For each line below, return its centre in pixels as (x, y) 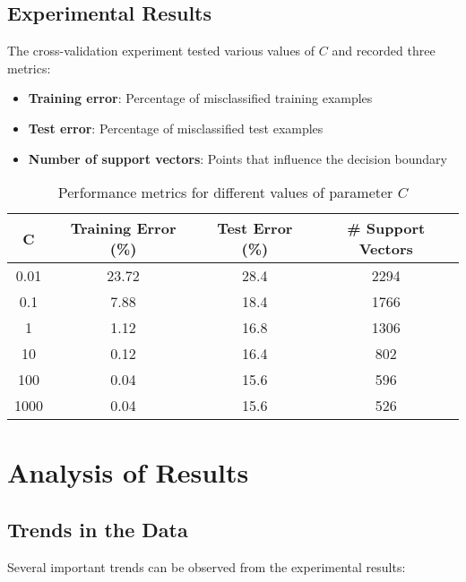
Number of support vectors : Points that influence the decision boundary (237, 158)
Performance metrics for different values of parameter (225, 193)
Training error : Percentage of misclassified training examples (200, 98)
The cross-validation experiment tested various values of (161, 51)
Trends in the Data (98, 529)
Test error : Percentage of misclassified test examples (176, 128)
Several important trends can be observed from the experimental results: (207, 566)
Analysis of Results (128, 472)
